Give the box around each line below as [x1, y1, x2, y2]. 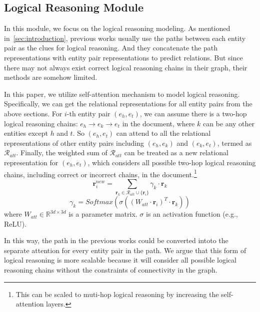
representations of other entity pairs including [4, 137, 144, 148]
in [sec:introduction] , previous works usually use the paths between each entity [4, 32, 246, 43]
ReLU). [4, 218, 27, 229]
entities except [4, 128, 48, 138]
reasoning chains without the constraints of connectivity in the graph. [4, 265, 217, 275]
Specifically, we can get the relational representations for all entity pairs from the [4, 98, 252, 109]
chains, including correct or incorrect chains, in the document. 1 [4, 167, 197, 179]
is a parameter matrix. [68, 209, 137, 219]
